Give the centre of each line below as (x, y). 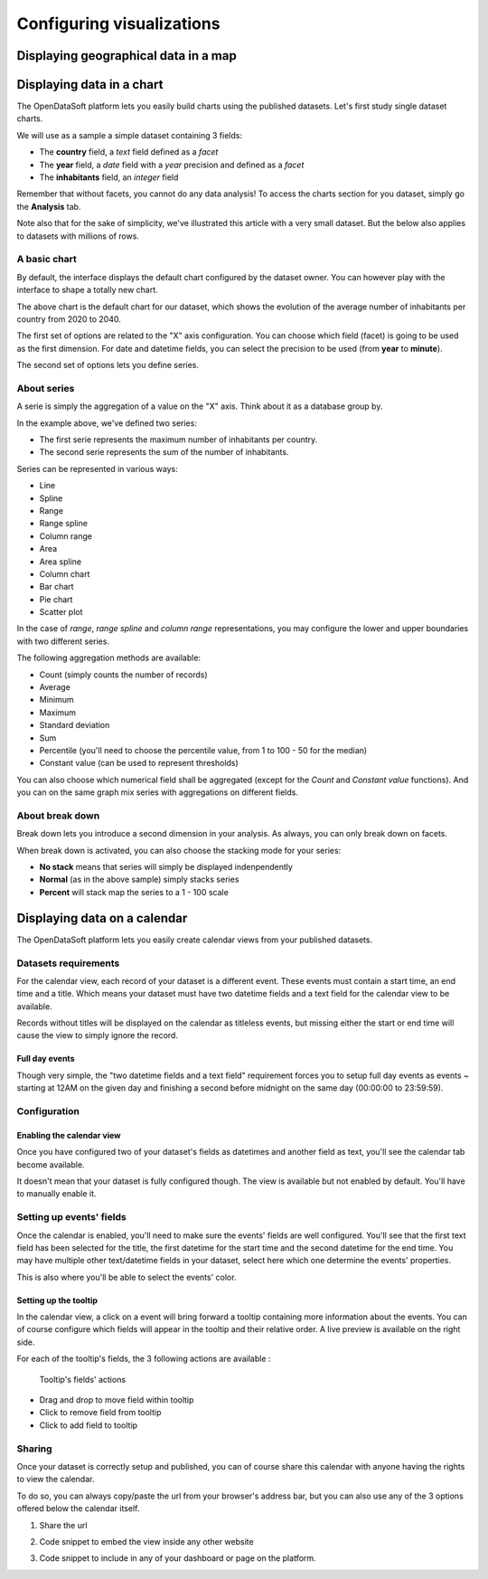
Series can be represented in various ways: (97, 468)
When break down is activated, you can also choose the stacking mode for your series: (179, 850)
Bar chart (56, 587)
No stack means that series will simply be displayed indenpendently (166, 867)
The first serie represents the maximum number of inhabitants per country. (178, 440)
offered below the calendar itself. (78, 1508)
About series (46, 388)
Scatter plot (61, 612)
